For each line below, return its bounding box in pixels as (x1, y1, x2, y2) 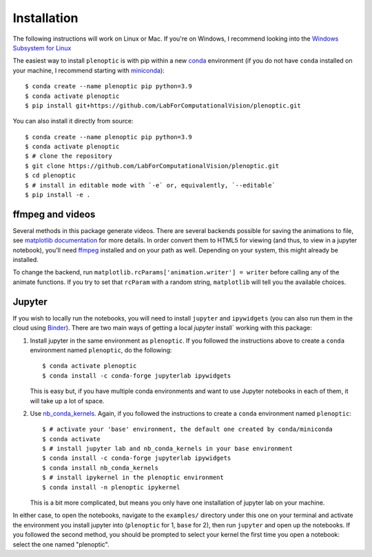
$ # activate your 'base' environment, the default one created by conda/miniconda (42, 425, 333, 434)
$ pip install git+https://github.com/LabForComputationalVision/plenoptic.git (25, 101, 301, 110)
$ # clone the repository (25, 152, 113, 160)
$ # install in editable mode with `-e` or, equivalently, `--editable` (25, 181, 276, 189)
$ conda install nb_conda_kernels (42, 464, 158, 472)
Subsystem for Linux (12, 43, 72, 52)
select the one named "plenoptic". (12, 540, 110, 548)
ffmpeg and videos (12, 208, 96, 220)
